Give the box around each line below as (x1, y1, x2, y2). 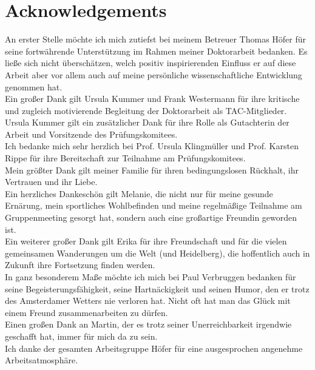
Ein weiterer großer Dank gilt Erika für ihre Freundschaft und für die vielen (5, 235, 287, 247)
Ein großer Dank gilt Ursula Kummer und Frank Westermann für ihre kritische (5, 92, 300, 105)
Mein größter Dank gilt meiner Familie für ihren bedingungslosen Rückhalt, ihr (5, 163, 299, 176)
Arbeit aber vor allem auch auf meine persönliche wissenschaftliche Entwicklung (5, 68, 302, 81)
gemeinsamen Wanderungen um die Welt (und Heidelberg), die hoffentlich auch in (5, 246, 310, 259)
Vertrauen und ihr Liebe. (5, 175, 98, 188)
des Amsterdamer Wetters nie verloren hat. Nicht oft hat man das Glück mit (5, 294, 291, 307)
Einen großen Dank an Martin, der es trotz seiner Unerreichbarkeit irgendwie (5, 318, 292, 331)
